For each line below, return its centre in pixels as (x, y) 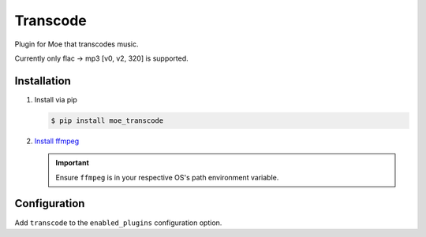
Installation (43, 81)
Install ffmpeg (57, 141)
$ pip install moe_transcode (107, 120)
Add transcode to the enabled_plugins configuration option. (118, 222)
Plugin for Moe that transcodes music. (77, 44)
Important (73, 163)
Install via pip (56, 99)
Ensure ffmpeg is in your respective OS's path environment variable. (167, 177)
